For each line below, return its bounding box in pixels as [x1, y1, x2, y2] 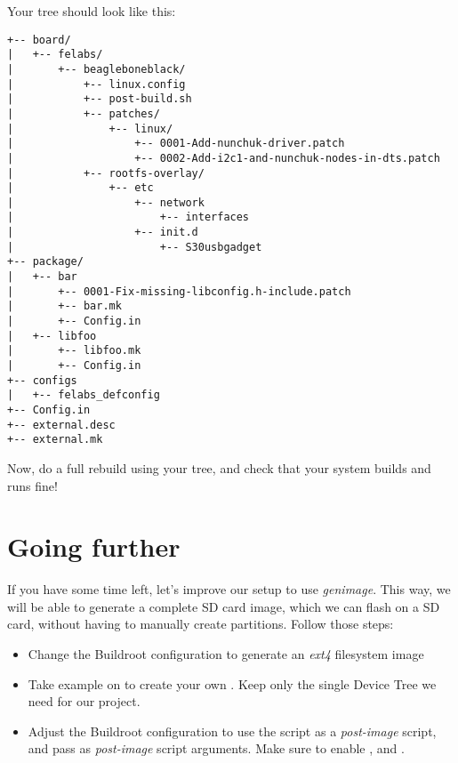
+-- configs [7, 373, 77, 387]
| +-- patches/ [7, 107, 160, 120]
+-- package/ [7, 255, 84, 269]
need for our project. [28, 692, 141, 711]
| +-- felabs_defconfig [7, 389, 160, 402]
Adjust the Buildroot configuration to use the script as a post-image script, [28, 721, 437, 740]
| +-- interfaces [7, 211, 250, 224]
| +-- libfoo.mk [7, 344, 141, 357]
